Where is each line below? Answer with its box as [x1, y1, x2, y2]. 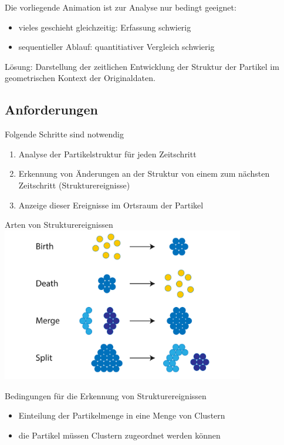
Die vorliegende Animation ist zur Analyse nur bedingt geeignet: [5, 1, 236, 13]
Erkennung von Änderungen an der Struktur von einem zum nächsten [18, 167, 270, 180]
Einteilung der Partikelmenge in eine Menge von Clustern [18, 409, 225, 422]
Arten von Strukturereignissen [5, 218, 113, 231]
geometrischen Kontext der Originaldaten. [5, 72, 155, 84]
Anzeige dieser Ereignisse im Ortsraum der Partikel [18, 198, 204, 211]
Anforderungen [5, 100, 98, 119]
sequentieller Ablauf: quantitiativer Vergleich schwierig [18, 41, 215, 53]
